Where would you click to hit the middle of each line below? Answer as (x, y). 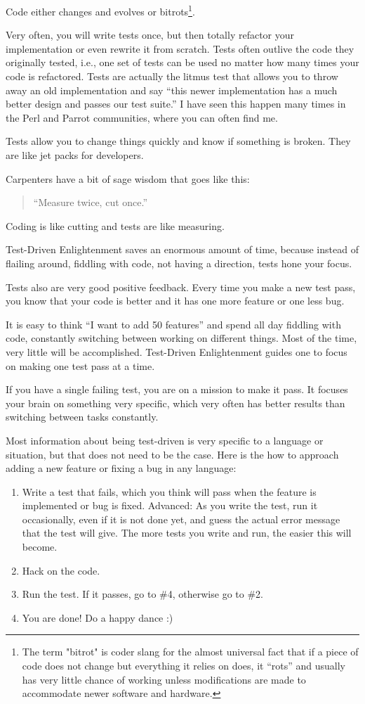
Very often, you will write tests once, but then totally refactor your (150, 35)
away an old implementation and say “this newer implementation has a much (172, 90)
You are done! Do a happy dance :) (98, 617)
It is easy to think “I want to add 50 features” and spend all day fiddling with (173, 324)
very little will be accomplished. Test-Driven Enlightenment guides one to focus (177, 351)
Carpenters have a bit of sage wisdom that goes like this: (128, 178)
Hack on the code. (61, 570)
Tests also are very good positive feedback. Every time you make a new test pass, (181, 287)
